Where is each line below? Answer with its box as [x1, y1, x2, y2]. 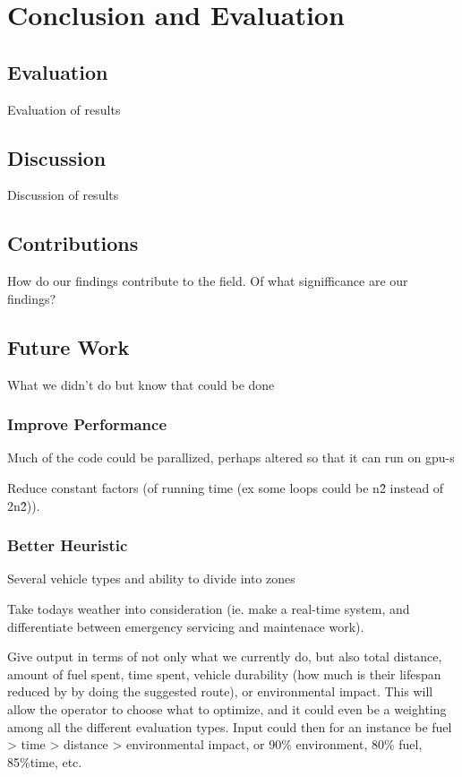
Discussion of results [7, 186, 119, 204]
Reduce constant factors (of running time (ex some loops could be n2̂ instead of [7, 478, 444, 496]
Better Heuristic [7, 534, 128, 557]
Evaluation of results [7, 99, 121, 118]
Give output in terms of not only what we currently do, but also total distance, [7, 647, 442, 666]
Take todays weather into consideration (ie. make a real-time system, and [7, 599, 410, 617]
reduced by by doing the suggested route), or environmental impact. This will [7, 682, 433, 701]
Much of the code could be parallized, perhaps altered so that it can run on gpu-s [7, 448, 455, 467]
